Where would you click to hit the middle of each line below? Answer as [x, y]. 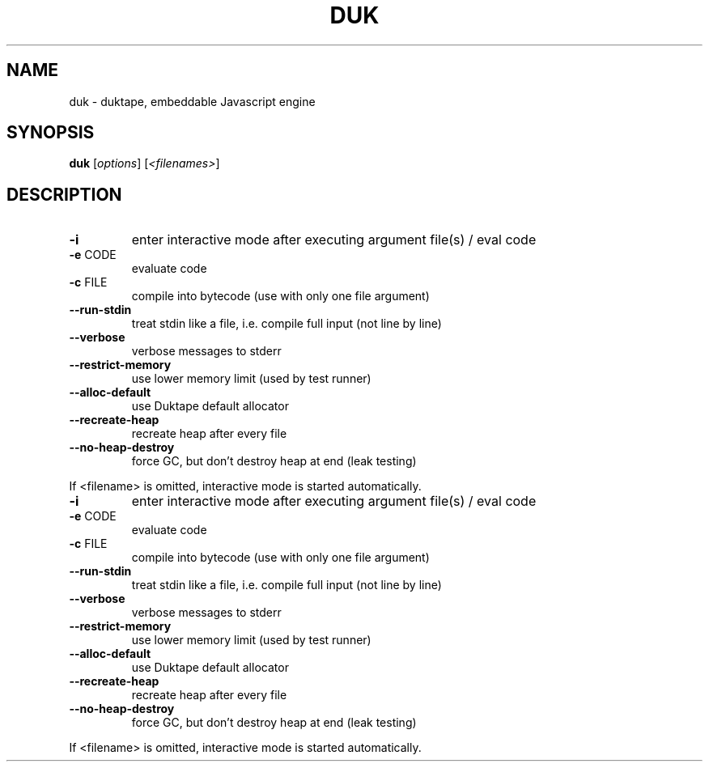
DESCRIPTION [64, 194]
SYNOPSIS [51, 133]
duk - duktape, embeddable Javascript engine [192, 101]
